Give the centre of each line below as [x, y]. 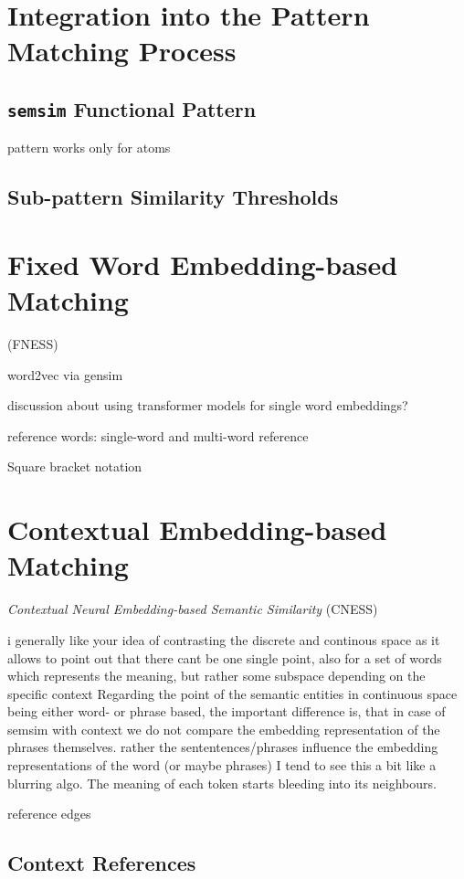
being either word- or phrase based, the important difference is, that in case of [227, 711]
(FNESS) [33, 344]
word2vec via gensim [65, 374]
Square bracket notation [75, 466]
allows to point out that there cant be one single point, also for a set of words [225, 657]
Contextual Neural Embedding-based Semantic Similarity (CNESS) [193, 609]
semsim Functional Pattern [132, 108]
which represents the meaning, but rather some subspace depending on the [216, 676]
